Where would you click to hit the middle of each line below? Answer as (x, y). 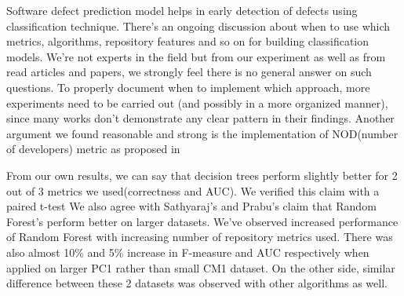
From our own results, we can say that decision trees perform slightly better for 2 (202, 175)
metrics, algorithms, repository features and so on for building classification (188, 41)
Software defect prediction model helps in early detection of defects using (182, 10)
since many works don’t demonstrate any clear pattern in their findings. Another (200, 118)
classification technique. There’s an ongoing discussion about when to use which (198, 26)
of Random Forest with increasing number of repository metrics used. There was (200, 237)
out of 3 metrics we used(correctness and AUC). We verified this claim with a (193, 190)
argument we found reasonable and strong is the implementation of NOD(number (202, 133)
